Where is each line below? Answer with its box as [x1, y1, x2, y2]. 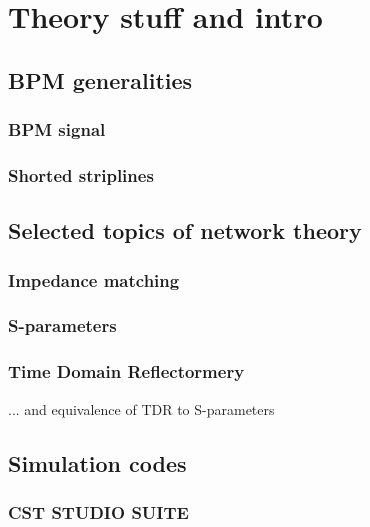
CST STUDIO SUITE [8, 499, 189, 524]
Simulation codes [8, 447, 187, 478]
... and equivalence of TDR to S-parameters [8, 398, 275, 419]
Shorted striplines [8, 162, 154, 187]
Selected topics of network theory [8, 215, 362, 246]
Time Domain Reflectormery [8, 359, 245, 384]
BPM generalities [8, 64, 193, 95]
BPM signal [8, 117, 106, 142]
